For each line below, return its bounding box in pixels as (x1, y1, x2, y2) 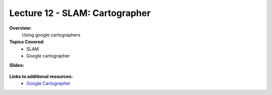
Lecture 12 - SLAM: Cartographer (9, 7, 151, 18)
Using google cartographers (22, 31, 81, 37)
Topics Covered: (9, 39, 45, 45)
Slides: (9, 62, 25, 68)
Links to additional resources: (9, 73, 73, 79)
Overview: (9, 25, 32, 31)
